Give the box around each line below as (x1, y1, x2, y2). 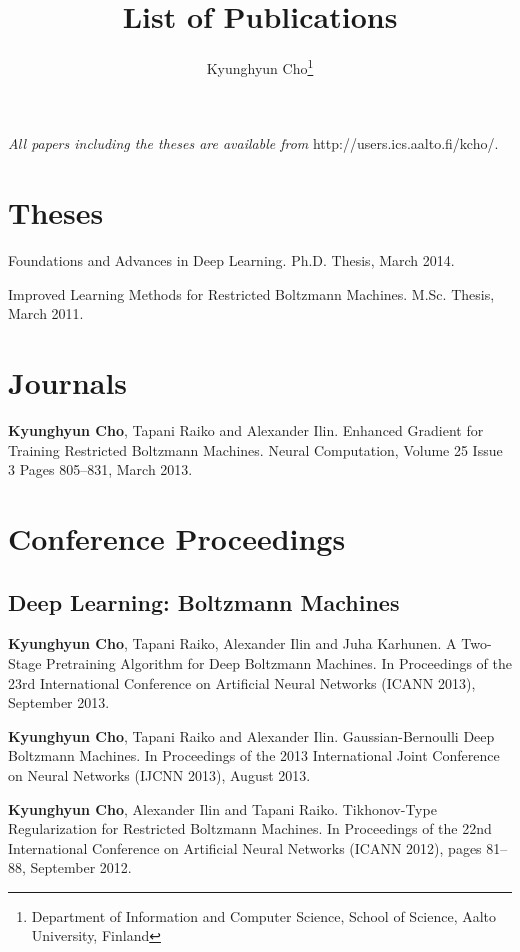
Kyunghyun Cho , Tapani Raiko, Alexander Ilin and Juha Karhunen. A (8, 633, 457, 654)
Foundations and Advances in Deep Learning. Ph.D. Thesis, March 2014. (8, 250, 455, 271)
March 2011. (8, 303, 84, 324)
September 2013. (8, 692, 110, 713)
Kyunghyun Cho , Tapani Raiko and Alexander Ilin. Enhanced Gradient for (8, 420, 484, 440)
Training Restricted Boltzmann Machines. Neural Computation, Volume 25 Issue (8, 439, 503, 460)
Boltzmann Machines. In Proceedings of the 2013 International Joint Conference (8, 745, 500, 766)
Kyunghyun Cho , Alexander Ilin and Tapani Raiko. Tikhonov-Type (8, 798, 437, 819)
